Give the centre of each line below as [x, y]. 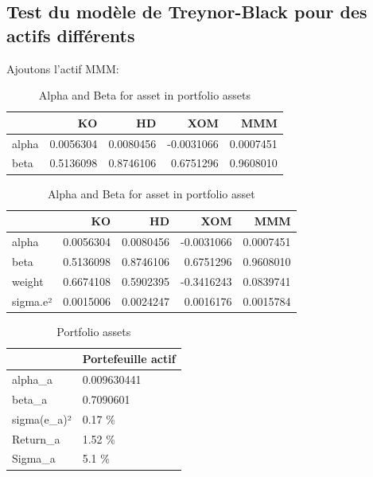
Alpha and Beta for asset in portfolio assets [144, 95]
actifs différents [71, 35]
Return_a [36, 438]
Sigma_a [34, 458]
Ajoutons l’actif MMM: [63, 68]
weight [28, 281]
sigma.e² [32, 301]
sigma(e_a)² [42, 418]
